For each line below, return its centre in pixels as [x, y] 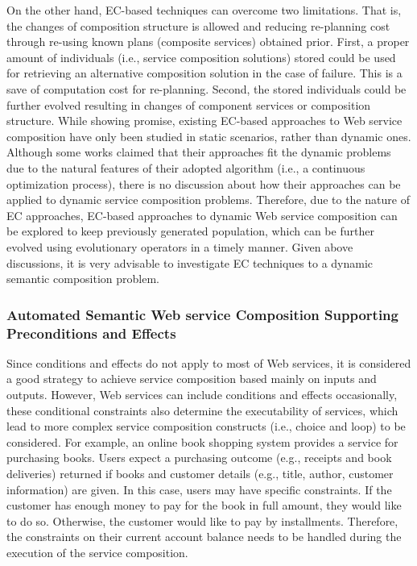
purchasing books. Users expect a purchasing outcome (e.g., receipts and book [199, 458]
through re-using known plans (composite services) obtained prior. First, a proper [208, 42]
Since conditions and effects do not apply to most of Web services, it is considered [209, 362]
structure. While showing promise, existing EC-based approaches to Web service [204, 121]
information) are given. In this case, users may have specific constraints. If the [199, 489]
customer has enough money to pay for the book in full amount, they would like [204, 505]
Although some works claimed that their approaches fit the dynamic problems [199, 152]
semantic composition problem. [83, 279]
